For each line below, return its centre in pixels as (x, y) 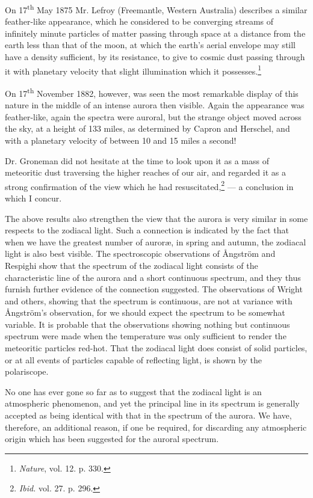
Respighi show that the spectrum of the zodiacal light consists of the (132, 265)
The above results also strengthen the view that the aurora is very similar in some (156, 218)
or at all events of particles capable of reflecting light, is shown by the (134, 359)
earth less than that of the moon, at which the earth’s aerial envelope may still (150, 45)
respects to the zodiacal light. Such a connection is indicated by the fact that (147, 230)
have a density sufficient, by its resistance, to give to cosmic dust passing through (155, 57)
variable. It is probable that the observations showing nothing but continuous (147, 324)
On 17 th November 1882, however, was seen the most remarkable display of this (152, 92)
